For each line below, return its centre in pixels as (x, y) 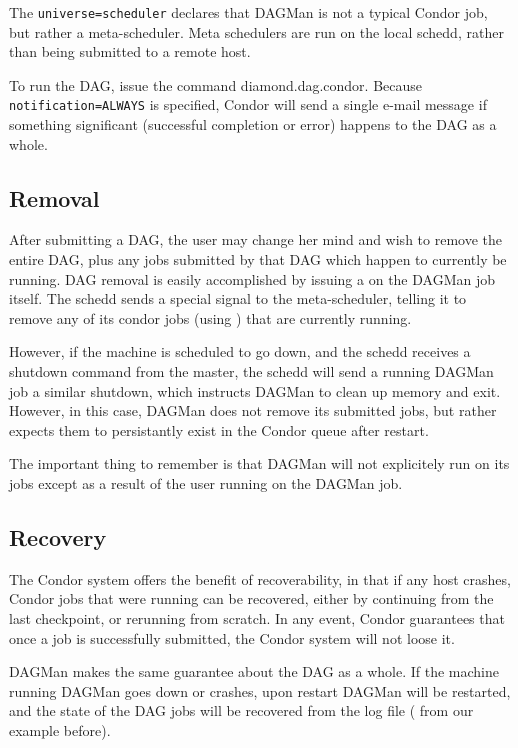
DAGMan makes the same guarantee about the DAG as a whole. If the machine (254, 671)
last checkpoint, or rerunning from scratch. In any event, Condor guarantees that (257, 618)
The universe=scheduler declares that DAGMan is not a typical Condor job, (248, 12)
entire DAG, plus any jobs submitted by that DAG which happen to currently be (258, 259)
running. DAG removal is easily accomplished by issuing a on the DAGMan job (252, 278)
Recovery (58, 537)
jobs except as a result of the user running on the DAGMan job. (206, 483)
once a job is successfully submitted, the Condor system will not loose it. (232, 637)
